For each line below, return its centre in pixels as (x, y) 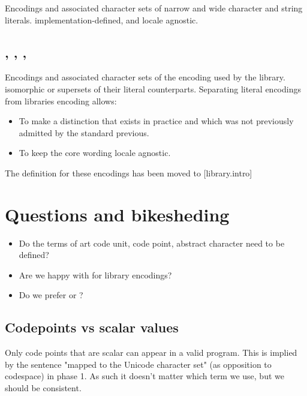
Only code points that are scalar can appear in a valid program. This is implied (151, 352)
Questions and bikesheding (117, 214)
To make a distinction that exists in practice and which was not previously (156, 121)
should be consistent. (43, 388)
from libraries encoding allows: (61, 100)
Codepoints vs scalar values (92, 327)
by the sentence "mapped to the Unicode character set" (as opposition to (138, 364)
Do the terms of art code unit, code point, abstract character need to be (152, 243)
